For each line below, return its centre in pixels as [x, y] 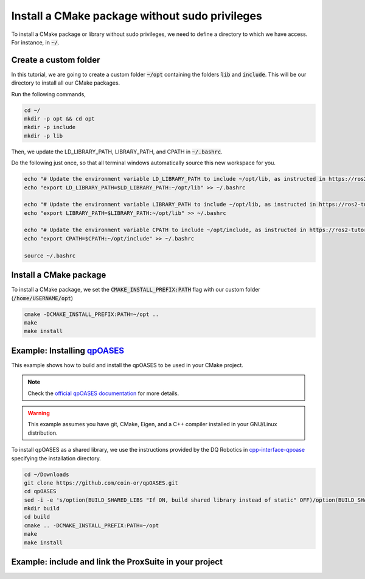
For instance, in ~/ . [35, 42]
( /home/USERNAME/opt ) [42, 298]
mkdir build [42, 509]
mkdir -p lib [43, 136]
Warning [39, 413]
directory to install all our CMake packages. [66, 83]
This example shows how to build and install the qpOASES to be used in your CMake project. [127, 365]
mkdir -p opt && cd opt [60, 119]
